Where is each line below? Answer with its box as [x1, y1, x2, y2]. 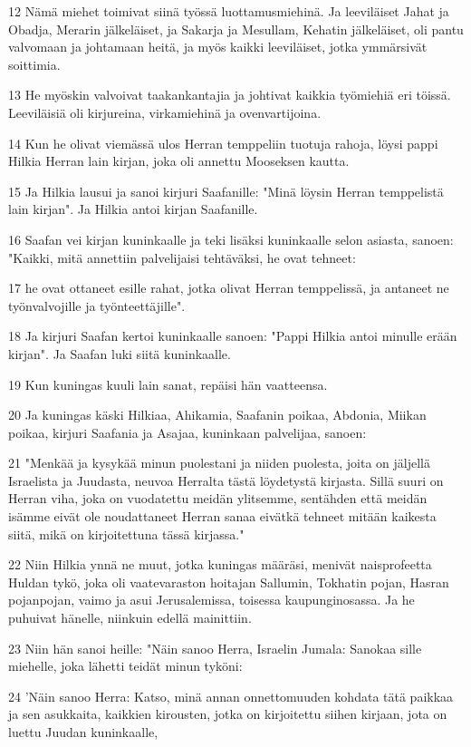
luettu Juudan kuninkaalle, [8, 723, 159, 741]
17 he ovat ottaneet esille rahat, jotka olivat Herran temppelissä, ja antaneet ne [8, 278, 449, 297]
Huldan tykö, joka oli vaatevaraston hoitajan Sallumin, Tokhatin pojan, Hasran [8, 572, 449, 591]
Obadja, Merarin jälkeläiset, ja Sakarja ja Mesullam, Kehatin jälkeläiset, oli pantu [8, 19, 464, 38]
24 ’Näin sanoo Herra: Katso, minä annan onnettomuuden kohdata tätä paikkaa [8, 686, 454, 705]
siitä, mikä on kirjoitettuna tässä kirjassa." [8, 524, 245, 543]
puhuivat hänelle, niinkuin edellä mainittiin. [8, 608, 252, 627]
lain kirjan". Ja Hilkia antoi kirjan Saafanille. [8, 199, 258, 218]
